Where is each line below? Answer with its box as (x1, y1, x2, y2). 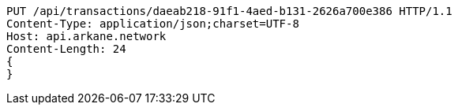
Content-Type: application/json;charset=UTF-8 (6, 17, 299, 30)
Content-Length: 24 (6, 43, 126, 55)
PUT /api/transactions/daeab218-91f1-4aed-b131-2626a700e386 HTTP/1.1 (6, 5, 452, 17)
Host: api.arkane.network (6, 30, 167, 43)
